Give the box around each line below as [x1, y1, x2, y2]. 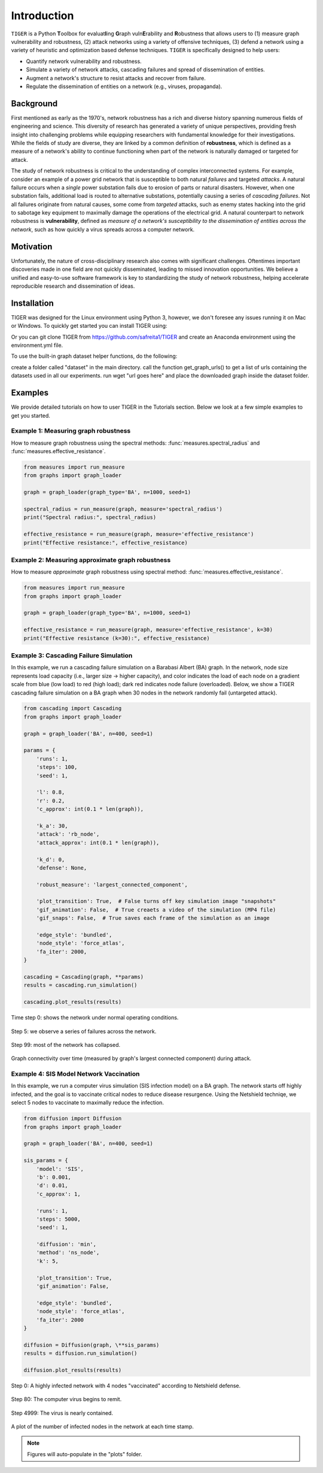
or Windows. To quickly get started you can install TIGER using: [11, 322, 167, 330]
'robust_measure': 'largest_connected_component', [36, 881, 188, 888]
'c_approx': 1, [36, 1190, 81, 1197]
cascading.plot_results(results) [23, 998, 122, 1006]
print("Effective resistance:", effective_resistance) [23, 539, 188, 546]
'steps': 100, [36, 764, 78, 771]
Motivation [11, 242, 53, 252]
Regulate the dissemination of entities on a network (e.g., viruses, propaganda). [26, 83, 223, 90]
